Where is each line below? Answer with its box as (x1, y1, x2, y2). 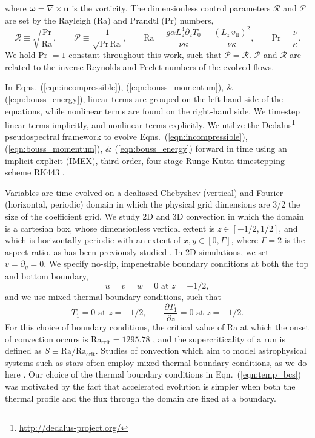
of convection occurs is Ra (5, 332, 102, 345)
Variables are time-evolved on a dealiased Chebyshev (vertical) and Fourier (5, 186, 283, 198)
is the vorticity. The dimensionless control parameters (71, 2, 271, 14)
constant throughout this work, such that (68, 48, 222, 61)
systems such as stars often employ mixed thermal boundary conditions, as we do (5, 356, 307, 368)
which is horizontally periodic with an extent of (5, 234, 181, 246)
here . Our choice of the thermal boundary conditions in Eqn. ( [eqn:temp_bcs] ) (5, 368, 302, 381)
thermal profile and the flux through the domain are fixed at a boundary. (5, 391, 276, 404)
